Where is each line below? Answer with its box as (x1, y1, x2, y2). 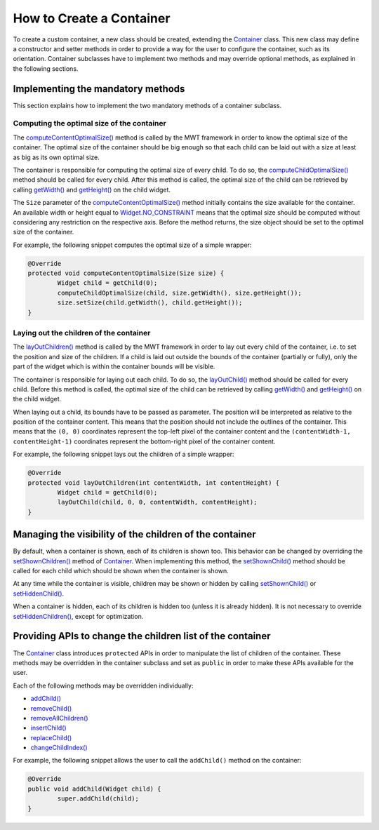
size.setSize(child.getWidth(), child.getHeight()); (57, 299, 243, 307)
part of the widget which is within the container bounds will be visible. (13, 362, 215, 371)
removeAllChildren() (30, 714, 88, 722)
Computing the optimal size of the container (13, 119, 166, 128)
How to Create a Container (13, 11, 171, 26)
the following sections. (13, 64, 79, 73)
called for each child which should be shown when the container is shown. (13, 567, 230, 575)
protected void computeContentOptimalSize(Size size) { (27, 269, 225, 277)
